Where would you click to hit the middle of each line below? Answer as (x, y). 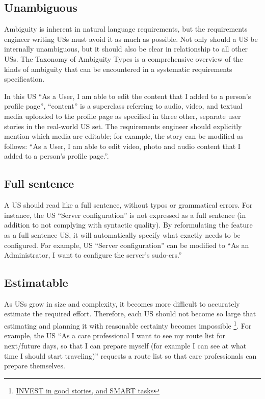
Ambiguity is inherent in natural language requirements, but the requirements (126, 29)
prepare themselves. (35, 366)
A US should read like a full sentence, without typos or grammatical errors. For (128, 205)
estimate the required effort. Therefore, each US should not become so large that (130, 314)
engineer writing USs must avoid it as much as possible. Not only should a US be (131, 39)
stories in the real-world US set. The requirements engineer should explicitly (123, 126)
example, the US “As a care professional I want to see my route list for (115, 335)
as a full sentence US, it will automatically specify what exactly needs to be (122, 234)
